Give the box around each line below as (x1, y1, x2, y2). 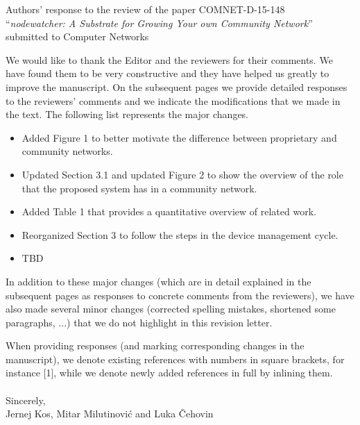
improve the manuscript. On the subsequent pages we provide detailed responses (6, 79, 348, 94)
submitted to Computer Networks (6, 29, 149, 44)
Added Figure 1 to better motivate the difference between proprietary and (22, 130, 337, 144)
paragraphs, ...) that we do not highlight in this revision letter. (6, 315, 273, 329)
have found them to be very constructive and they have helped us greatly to (6, 66, 329, 81)
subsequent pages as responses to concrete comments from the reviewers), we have (6, 287, 354, 302)
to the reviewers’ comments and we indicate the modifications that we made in (6, 93, 341, 108)
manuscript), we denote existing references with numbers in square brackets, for (6, 351, 345, 366)
